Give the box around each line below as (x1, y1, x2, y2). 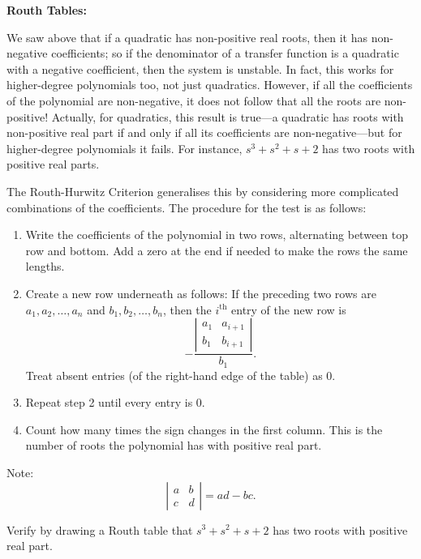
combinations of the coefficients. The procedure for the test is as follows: (6, 198, 367, 215)
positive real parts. (6, 156, 100, 173)
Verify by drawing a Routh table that (6, 521, 193, 538)
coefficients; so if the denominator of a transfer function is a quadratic (51, 45, 399, 62)
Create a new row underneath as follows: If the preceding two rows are (25, 284, 376, 301)
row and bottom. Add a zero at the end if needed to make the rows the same (25, 241, 408, 258)
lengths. (25, 258, 65, 275)
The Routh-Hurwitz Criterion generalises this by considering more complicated (6, 182, 399, 199)
